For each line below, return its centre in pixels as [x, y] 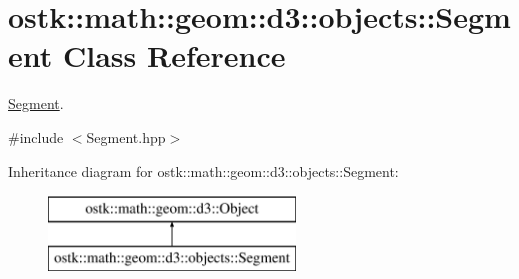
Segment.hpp [126, 136]
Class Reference [174, 55]
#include [36, 136]
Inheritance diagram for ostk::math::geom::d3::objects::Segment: [203, 170]
